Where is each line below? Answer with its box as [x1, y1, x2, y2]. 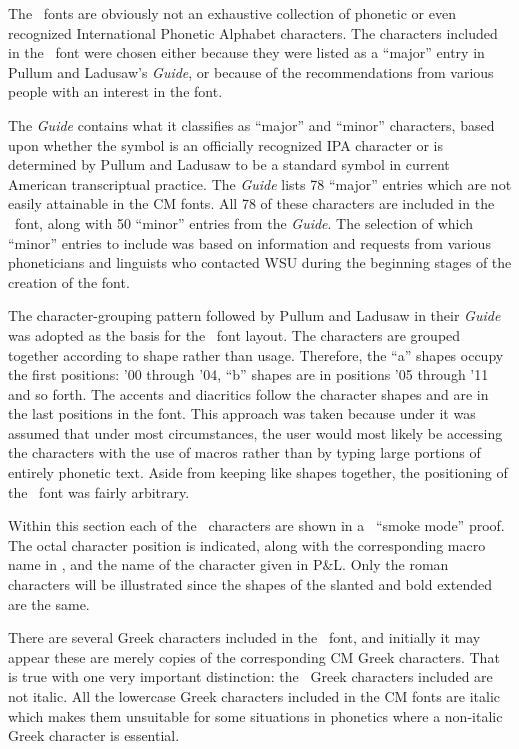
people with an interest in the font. [8, 81, 223, 102]
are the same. [8, 593, 90, 614]
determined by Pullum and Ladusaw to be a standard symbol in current [8, 154, 450, 175]
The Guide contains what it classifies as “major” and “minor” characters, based [8, 114, 495, 135]
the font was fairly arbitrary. [8, 481, 190, 502]
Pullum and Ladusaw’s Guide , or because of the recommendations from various [8, 61, 494, 82]
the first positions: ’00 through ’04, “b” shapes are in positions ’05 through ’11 [8, 364, 489, 385]
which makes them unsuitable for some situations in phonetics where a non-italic [8, 705, 503, 726]
